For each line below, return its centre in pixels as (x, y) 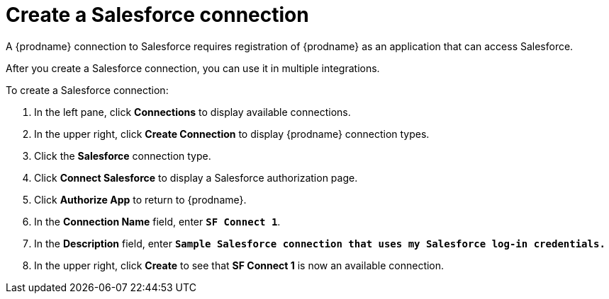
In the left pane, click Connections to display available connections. (192, 112)
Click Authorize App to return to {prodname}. (140, 199)
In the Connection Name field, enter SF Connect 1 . (157, 221)
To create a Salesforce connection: (87, 90)
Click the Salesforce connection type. (123, 156)
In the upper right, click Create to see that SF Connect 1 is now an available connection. (239, 265)
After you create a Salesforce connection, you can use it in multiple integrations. (193, 68)
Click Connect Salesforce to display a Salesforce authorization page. (196, 177)
